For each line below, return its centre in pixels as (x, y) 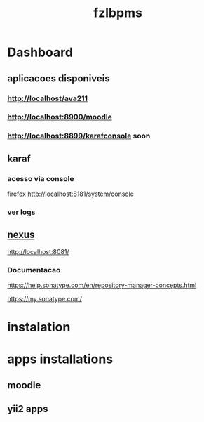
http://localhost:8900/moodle (60, 117)
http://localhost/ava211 (48, 98)
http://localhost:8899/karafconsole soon (79, 136)
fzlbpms (118, 13)
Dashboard (40, 52)
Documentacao (34, 270)
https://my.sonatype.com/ (45, 299)
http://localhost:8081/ (38, 251)
